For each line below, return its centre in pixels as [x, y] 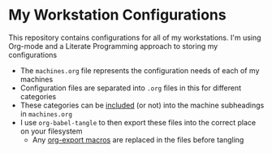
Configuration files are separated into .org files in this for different [131, 88]
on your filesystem [51, 131]
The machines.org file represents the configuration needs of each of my [140, 70]
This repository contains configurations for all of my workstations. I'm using [135, 37]
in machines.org [46, 114]
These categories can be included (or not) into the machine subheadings [142, 105]
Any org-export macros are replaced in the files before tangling [138, 139]
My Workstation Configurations [117, 15]
